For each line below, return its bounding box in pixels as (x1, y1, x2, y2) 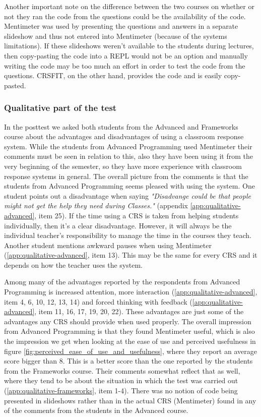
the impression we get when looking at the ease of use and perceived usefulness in (4, 336, 256, 346)
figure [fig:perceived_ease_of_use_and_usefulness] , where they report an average (4, 345, 257, 356)
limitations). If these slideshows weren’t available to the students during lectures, (4, 40, 254, 51)
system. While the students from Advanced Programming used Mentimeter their (4, 141, 252, 151)
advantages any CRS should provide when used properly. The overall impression (4, 316, 251, 326)
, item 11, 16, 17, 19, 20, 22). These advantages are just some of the (34, 306, 244, 317)
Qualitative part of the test (4, 101, 117, 114)
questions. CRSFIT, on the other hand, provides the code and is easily (4, 70, 222, 81)
